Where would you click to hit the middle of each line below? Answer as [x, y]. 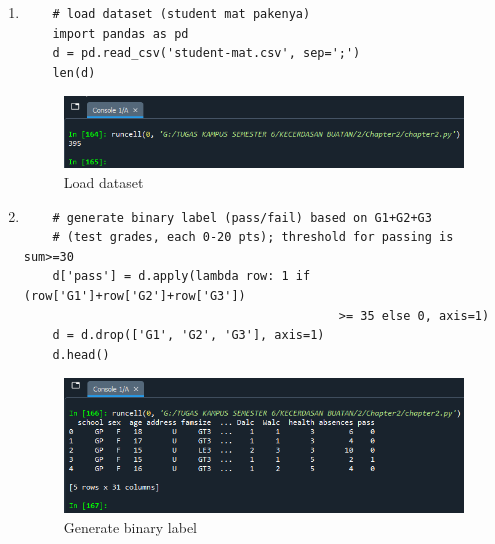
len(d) [74, 72]
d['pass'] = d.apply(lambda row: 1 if [181, 276]
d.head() [81, 354]
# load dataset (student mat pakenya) [181, 14]
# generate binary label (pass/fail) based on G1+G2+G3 [242, 217]
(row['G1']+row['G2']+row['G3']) [134, 295]
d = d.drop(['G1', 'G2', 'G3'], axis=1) [188, 335]
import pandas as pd [120, 33]
